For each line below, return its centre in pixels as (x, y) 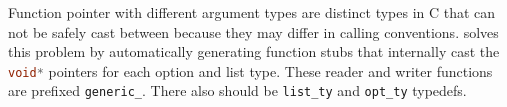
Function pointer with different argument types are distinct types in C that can (252, 12)
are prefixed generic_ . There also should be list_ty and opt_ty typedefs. (237, 90)
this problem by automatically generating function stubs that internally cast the (254, 51)
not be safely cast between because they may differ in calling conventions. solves (253, 31)
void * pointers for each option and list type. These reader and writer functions (250, 70)
